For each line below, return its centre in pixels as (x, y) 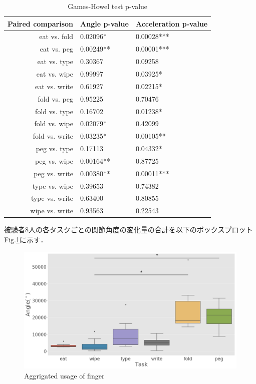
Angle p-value (104, 23)
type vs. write (52, 198)
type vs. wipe (53, 185)
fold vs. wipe (54, 123)
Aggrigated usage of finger (64, 375)
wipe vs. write (52, 211)
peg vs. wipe (54, 160)
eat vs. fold (56, 36)
